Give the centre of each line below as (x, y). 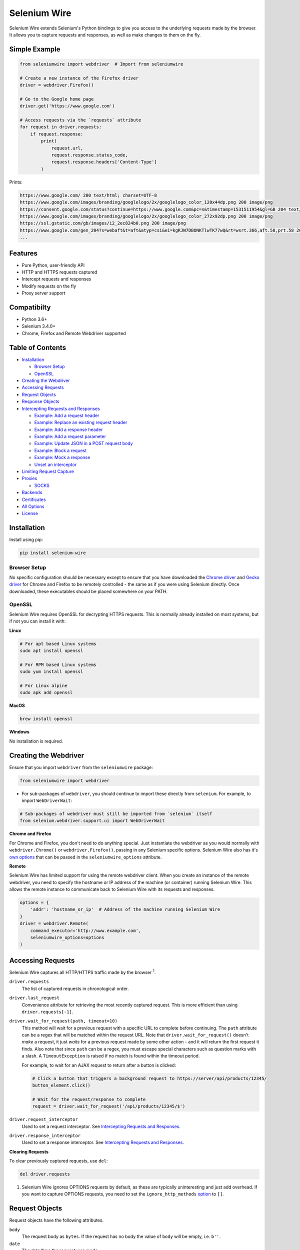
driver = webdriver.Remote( (54, 923)
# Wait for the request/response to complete (89, 1099)
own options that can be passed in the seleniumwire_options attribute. (85, 857)
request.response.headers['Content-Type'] (104, 162)
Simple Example (35, 49)
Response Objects (40, 401)
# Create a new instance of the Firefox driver (79, 78)
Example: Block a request (60, 450)
